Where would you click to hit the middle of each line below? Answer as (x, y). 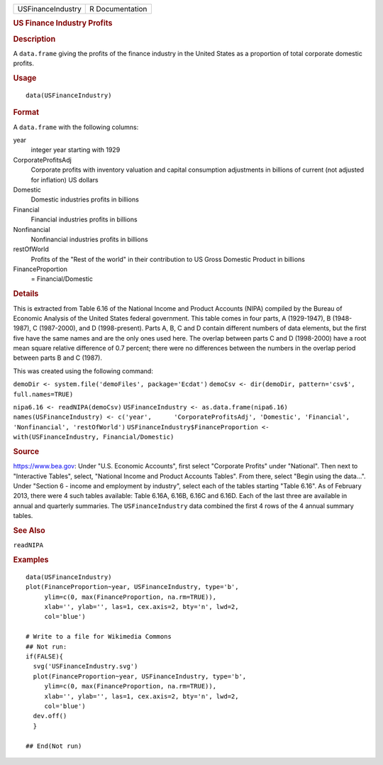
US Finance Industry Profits (63, 23)
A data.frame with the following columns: (76, 127)
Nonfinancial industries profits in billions (89, 239)
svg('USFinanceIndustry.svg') (85, 666)
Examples (31, 560)
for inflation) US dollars (65, 180)
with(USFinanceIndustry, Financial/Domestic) (94, 437)
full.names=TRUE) (43, 394)
